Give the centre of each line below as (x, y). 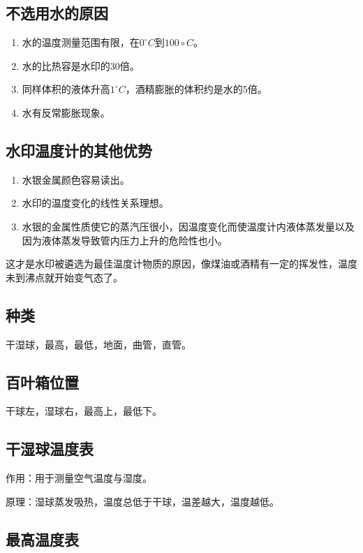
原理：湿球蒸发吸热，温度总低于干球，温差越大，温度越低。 (142, 501)
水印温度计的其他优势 (79, 150)
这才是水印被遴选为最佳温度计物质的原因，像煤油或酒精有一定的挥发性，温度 (181, 264)
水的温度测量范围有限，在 (81, 42)
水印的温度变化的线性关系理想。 (95, 203)
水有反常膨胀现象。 (66, 112)
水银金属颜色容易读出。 (76, 179)
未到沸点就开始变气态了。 (64, 277)
